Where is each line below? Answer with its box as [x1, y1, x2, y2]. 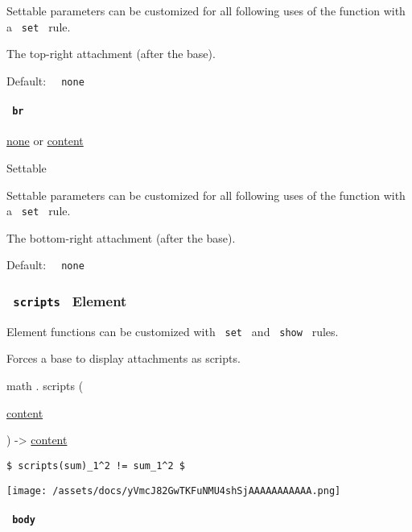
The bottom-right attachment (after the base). [6, 229, 236, 246]
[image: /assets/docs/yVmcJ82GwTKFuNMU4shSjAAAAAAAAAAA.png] [6, 484, 341, 497]
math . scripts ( [6, 377, 84, 394]
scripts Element [13, 290, 127, 310]
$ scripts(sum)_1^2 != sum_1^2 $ [6, 459, 185, 472]
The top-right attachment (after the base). [6, 45, 216, 62]
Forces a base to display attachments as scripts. [6, 350, 241, 367]
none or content [6, 132, 84, 149]
